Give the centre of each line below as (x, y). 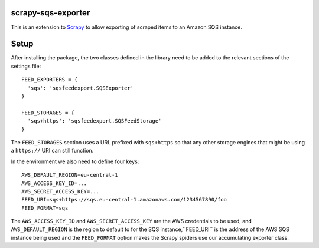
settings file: (26, 66)
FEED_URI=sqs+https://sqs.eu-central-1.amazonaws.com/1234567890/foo (124, 200)
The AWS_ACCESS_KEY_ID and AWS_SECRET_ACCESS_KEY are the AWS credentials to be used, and (131, 221)
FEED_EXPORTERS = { (50, 80)
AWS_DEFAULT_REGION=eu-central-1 (70, 175)
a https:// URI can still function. (52, 151)
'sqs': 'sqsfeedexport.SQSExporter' (81, 88)
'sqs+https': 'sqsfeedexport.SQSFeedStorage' (95, 121)
